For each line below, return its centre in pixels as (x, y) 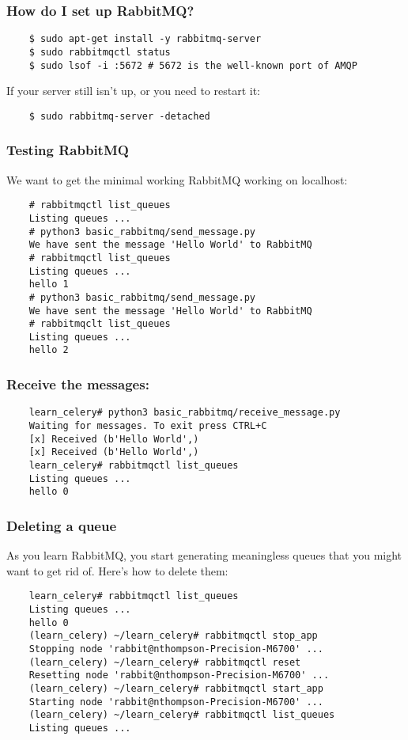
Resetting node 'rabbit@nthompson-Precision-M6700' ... (179, 675)
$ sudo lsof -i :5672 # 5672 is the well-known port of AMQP (193, 65)
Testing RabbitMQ (68, 150)
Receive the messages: (78, 384)
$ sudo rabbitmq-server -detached (119, 116)
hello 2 (49, 350)
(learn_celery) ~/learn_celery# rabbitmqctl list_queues (182, 715)
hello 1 (49, 285)
